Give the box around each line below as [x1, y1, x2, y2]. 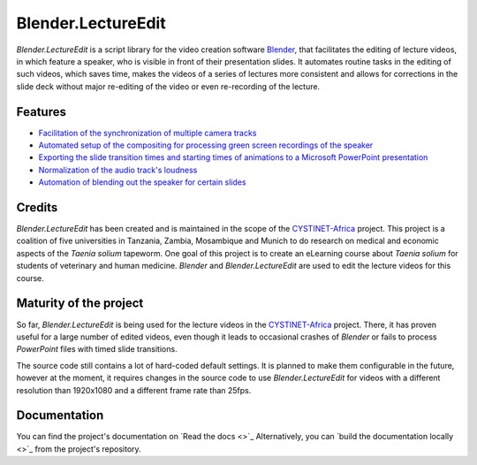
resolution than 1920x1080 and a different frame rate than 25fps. [16, 385, 252, 395]
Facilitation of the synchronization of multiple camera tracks [38, 127, 257, 138]
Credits [16, 200, 58, 215]
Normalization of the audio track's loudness [38, 164, 198, 175]
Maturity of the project [16, 296, 144, 311]
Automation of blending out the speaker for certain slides [38, 177, 246, 187]
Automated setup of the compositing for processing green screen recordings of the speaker [38, 140, 374, 150]
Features [16, 104, 66, 119]
